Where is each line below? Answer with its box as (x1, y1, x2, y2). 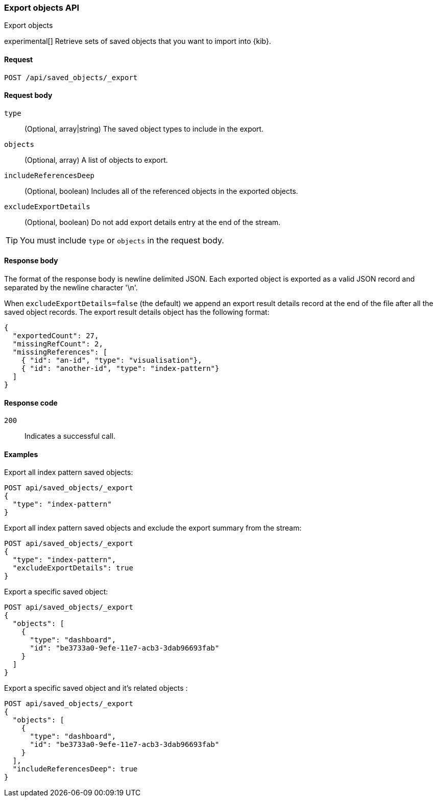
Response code (4, 398, 58, 407)
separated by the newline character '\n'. (4, 283, 138, 292)
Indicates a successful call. (25, 432, 115, 441)
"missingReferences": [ (12, 348, 108, 357)
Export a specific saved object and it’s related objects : (4, 684, 188, 693)
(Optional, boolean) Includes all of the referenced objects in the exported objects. (25, 186, 298, 195)
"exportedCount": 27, (12, 332, 99, 340)
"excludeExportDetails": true (12, 564, 133, 572)
